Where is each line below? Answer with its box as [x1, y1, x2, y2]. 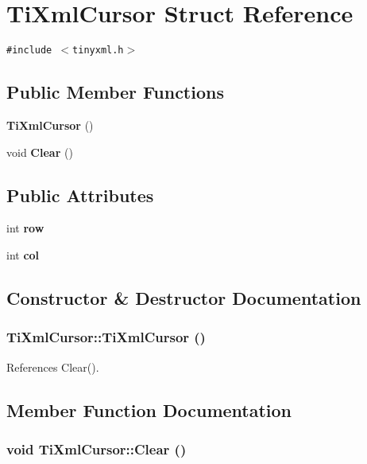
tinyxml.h [72, 45, 124, 57]
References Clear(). [6, 358, 99, 375]
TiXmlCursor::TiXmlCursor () [6, 327, 206, 347]
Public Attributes [6, 182, 154, 207]
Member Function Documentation [6, 397, 292, 422]
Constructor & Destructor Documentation [6, 285, 361, 310]
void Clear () [6, 143, 73, 160]
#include [6, 45, 52, 57]
